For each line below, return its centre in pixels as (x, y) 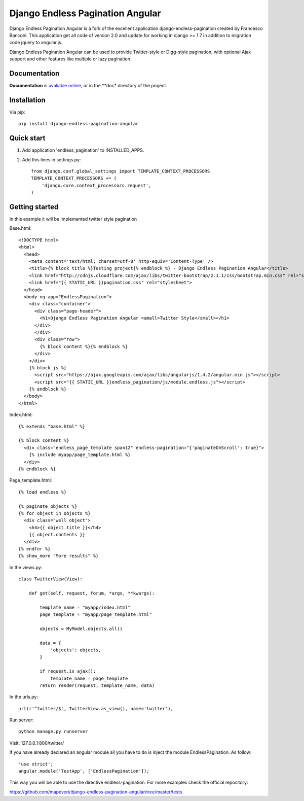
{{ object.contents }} (57, 535)
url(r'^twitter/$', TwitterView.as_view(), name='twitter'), (96, 708)
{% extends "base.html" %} (52, 426)
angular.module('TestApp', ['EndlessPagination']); (84, 771)
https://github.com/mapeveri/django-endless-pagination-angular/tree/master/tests (96, 792)
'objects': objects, (76, 650)
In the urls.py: (24, 697)
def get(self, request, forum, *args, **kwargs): (91, 593)
